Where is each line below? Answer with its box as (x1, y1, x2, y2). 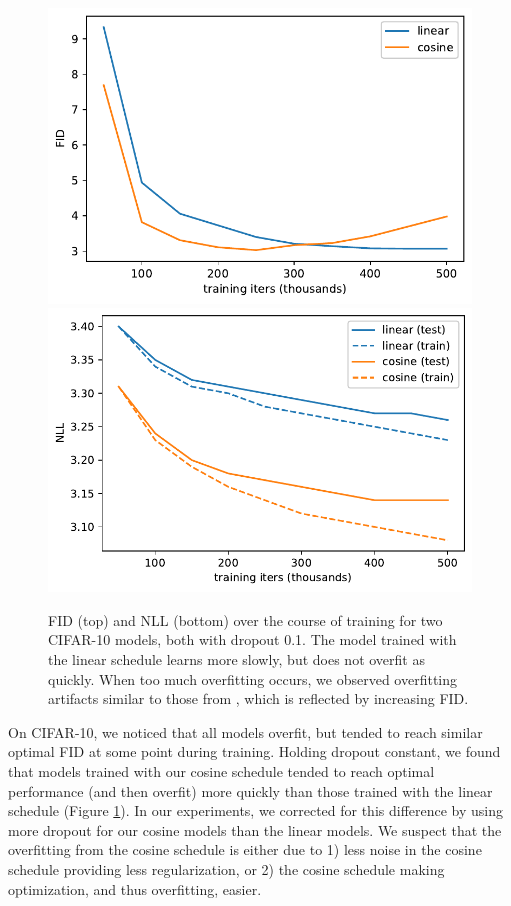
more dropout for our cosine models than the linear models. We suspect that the (8, 819, 502, 840)
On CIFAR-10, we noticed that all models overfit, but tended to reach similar (8, 721, 483, 742)
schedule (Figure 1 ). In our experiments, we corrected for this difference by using (8, 800, 504, 821)
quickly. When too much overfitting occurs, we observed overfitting (48, 668, 458, 689)
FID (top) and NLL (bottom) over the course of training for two (48, 609, 443, 630)
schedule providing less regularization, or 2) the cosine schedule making (8, 859, 445, 879)
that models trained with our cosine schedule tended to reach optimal (8, 761, 435, 782)
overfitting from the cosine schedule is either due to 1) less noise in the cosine (8, 839, 482, 860)
